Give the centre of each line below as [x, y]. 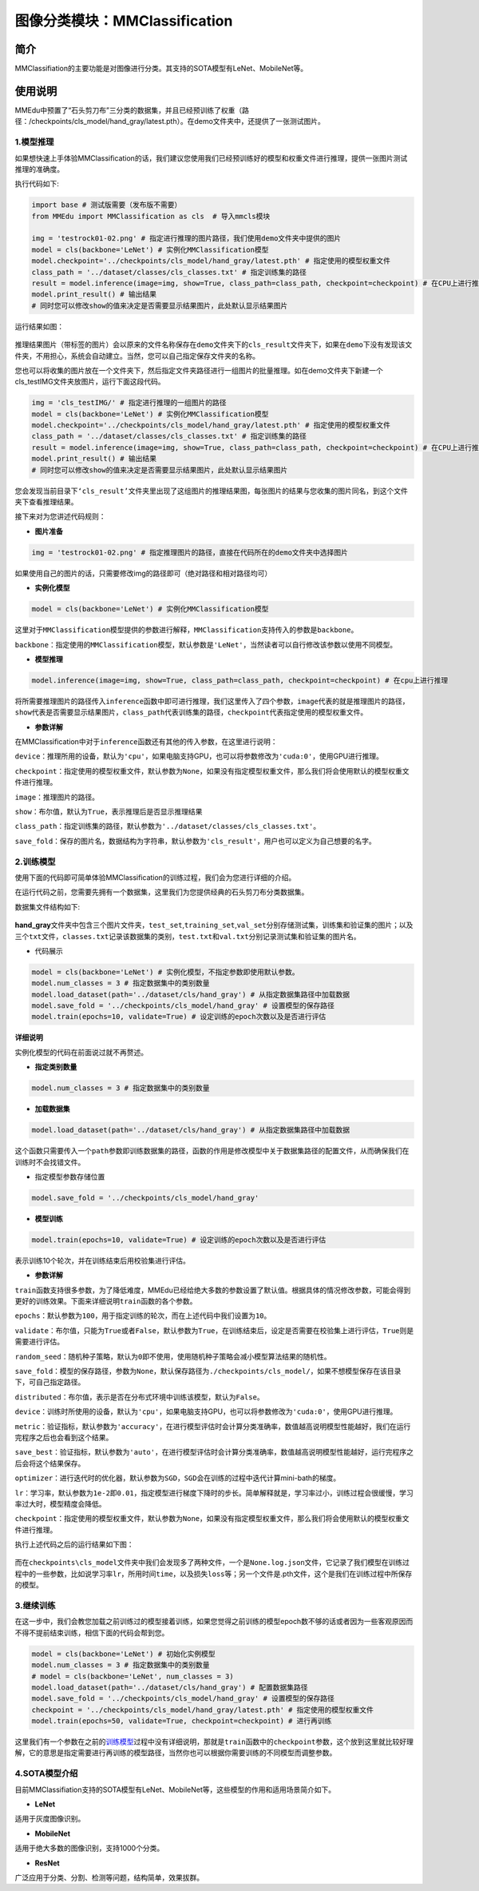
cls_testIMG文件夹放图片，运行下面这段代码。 [90, 382]
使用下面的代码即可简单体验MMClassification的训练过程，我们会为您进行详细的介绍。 [155, 877]
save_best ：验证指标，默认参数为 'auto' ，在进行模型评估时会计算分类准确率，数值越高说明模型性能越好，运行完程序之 [214, 1452]
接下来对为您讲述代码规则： [60, 516]
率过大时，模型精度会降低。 [60, 1503]
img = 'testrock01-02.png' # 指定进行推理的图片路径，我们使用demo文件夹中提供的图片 [186, 239]
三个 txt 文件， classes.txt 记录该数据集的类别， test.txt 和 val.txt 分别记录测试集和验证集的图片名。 [188, 936]
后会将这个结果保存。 [50, 1463]
